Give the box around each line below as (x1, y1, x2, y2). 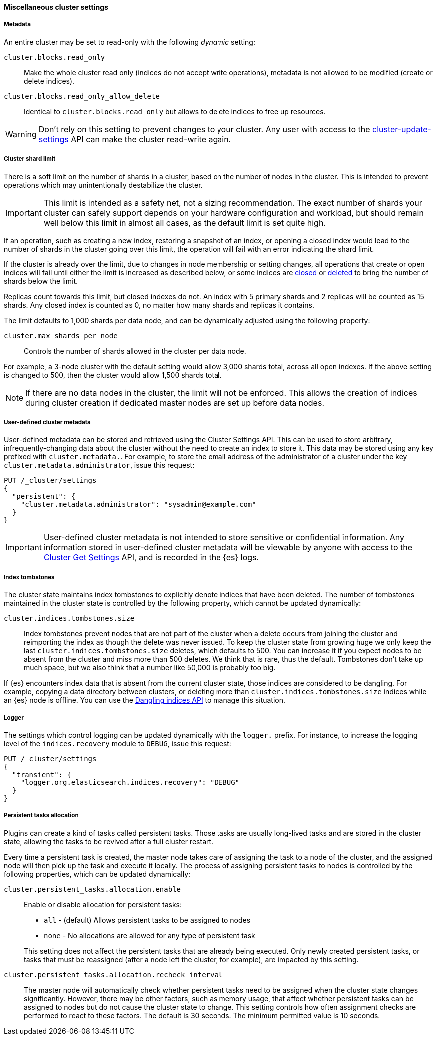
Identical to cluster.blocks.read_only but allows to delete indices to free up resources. (24, 107, 326, 116)
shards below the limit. (4, 276, 78, 285)
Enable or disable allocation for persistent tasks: (24, 900, 182, 909)
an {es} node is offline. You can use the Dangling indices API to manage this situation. (4, 696, 286, 705)
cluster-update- (372, 124, 431, 134)
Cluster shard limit (4, 155, 56, 163)
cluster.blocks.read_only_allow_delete (4, 92, 160, 100)
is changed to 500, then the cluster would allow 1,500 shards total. (4, 370, 222, 379)
